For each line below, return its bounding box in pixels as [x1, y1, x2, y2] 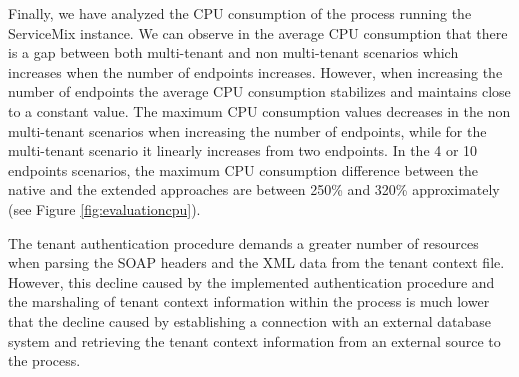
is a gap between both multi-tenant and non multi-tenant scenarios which [8, 42, 459, 63]
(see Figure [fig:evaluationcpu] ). [8, 198, 201, 219]
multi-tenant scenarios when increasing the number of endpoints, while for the [8, 120, 487, 141]
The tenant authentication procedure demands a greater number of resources [8, 232, 479, 253]
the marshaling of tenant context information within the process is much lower [8, 291, 490, 312]
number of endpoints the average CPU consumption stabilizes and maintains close [8, 81, 511, 102]
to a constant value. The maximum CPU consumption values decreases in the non [8, 100, 511, 121]
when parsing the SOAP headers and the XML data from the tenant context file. [8, 252, 505, 273]
